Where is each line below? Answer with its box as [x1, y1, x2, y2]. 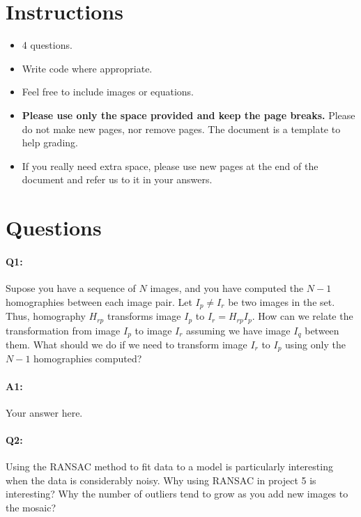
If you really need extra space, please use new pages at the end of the [22, 158, 318, 173]
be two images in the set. [228, 294, 335, 309]
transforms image [107, 309, 181, 323]
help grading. [22, 135, 78, 150]
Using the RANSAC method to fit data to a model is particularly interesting [6, 459, 333, 474]
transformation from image [6, 323, 121, 337]
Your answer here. [6, 405, 83, 419]
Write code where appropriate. [22, 61, 153, 75]
